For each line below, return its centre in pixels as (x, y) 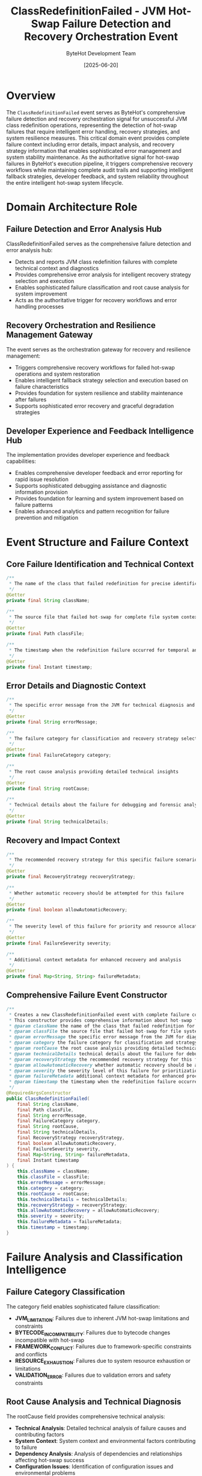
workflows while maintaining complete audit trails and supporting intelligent (100, 170)
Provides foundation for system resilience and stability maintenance (99, 393)
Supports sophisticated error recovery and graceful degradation (94, 406)
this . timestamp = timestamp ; (54, 1227)
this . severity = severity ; (51, 1216)
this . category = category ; (51, 1188)
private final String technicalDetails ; (58, 822)
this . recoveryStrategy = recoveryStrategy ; (72, 1205)
